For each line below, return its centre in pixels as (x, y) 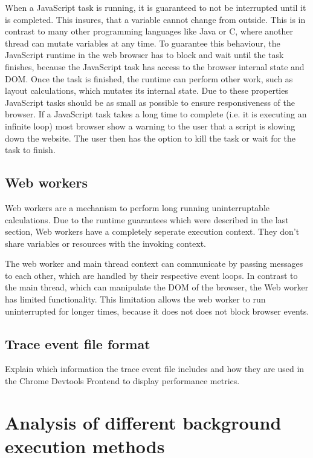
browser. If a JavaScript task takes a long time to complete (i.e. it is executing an (156, 114)
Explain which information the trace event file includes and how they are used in (155, 369)
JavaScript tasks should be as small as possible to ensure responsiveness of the (150, 102)
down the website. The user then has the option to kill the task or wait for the (150, 138)
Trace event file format (78, 343)
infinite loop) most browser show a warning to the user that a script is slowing (150, 126)
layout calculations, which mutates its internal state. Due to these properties (147, 90)
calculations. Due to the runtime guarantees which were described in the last (147, 219)
